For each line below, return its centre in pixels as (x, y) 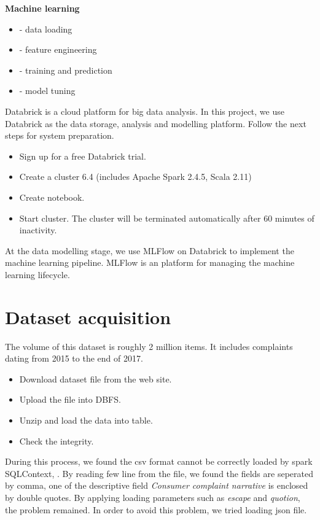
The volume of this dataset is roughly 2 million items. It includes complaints (149, 346)
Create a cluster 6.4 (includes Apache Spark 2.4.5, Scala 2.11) (135, 177)
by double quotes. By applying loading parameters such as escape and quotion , (153, 497)
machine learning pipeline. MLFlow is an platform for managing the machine (150, 262)
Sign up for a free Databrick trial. (83, 156)
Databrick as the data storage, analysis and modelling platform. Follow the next (156, 123)
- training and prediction (66, 70)
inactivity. (38, 230)
